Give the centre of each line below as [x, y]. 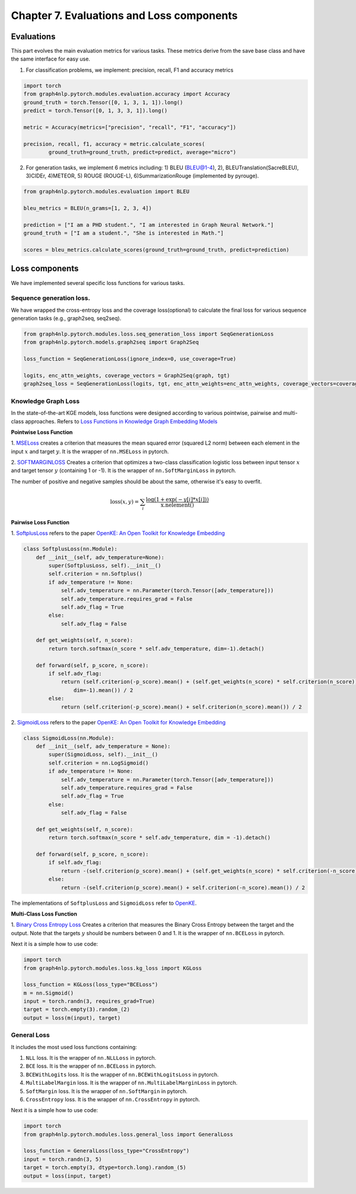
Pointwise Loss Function [42, 432]
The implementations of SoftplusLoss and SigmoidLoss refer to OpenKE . [104, 903]
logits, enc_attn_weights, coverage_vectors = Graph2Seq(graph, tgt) [127, 376]
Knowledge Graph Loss [45, 401]
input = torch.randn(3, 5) [63, 1159]
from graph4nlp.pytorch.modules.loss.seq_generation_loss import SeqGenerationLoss [149, 334]
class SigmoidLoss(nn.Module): [69, 738]
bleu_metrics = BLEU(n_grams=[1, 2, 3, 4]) [88, 208]
